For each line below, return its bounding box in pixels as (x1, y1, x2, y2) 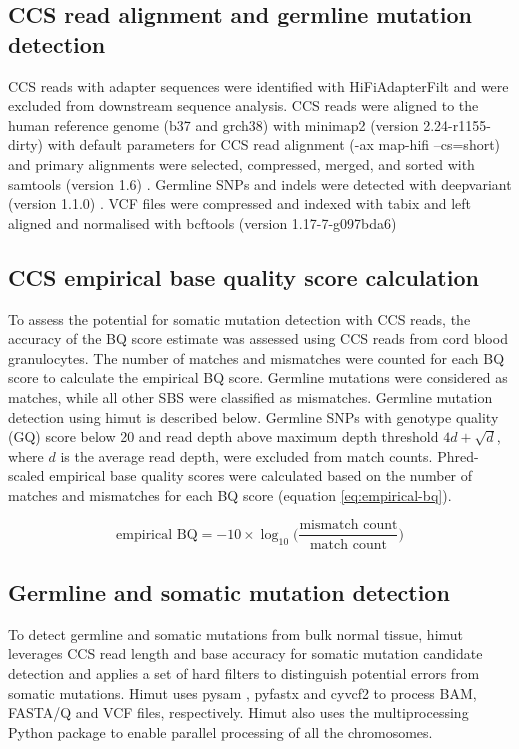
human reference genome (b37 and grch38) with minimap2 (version (8, 114, 419, 135)
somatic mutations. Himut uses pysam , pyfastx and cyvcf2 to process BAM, (8, 682, 477, 703)
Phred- (437, 445, 479, 466)
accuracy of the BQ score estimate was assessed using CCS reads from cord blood (8, 328, 508, 349)
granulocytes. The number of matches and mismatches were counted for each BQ (8, 347, 505, 368)
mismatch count (299, 518, 398, 533)
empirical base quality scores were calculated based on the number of (49, 465, 473, 486)
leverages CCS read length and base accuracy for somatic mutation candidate (8, 643, 483, 664)
